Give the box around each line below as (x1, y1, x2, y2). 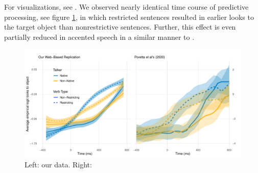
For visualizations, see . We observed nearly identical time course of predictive (4, 2, 249, 12)
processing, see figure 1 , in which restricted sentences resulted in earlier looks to (4, 11, 254, 22)
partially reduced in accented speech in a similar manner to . (4, 31, 195, 42)
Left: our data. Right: (25, 159, 92, 169)
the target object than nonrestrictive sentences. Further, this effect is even (4, 21, 236, 32)
